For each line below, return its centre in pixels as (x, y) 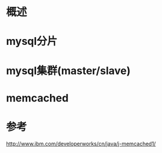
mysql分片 (32, 41)
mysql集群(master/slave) (68, 71)
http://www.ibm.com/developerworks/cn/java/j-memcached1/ (81, 144)
